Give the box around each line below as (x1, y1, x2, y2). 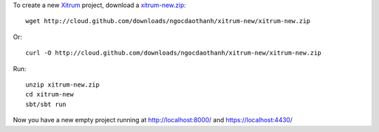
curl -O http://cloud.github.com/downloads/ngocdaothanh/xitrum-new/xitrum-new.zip (25, 49, 322, 57)
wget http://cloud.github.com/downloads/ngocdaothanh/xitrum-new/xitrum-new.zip (25, 17, 311, 25)
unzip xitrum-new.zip (25, 80, 100, 89)
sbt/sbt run (25, 100, 67, 108)
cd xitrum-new (25, 91, 74, 98)
